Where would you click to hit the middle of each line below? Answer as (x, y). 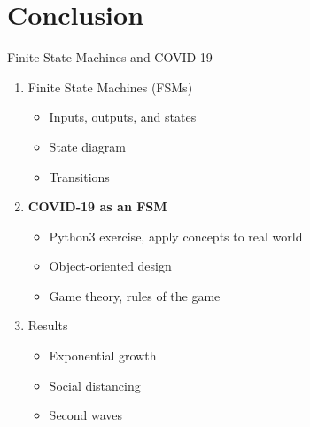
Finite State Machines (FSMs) (110, 87)
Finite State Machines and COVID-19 (110, 57)
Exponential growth (103, 356)
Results (48, 325)
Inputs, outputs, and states (123, 117)
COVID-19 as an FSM (97, 206)
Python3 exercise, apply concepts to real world (176, 236)
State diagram (87, 146)
